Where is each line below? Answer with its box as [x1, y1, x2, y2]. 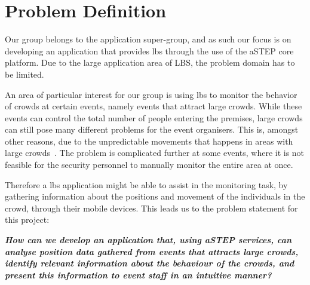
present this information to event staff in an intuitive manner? [5, 268, 272, 281]
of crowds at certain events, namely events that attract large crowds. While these [5, 100, 302, 112]
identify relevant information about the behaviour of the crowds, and [5, 257, 294, 269]
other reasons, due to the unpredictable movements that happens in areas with [5, 134, 293, 147]
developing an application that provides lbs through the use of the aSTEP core [5, 44, 294, 57]
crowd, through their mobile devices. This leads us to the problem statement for [5, 201, 298, 214]
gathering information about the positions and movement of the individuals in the [5, 190, 305, 203]
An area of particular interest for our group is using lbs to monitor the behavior [5, 88, 297, 100]
